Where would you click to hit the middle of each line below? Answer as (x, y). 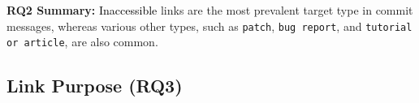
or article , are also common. (82, 42)
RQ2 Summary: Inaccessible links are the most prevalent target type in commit (210, 10)
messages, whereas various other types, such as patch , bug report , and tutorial (209, 26)
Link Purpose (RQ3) (95, 86)
